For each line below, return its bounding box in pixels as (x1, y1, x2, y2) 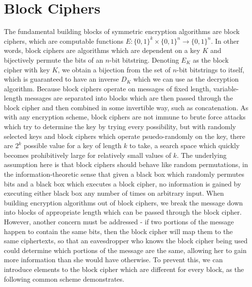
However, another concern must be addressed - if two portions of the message (4, 217, 234, 226)
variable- (213, 83, 239, 93)
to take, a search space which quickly (129, 140, 240, 151)
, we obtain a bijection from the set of (58, 64, 170, 74)
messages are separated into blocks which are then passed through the (24, 93, 233, 103)
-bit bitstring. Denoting (109, 54, 179, 65)
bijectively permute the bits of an (4, 54, 103, 65)
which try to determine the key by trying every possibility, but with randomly (4, 121, 236, 132)
